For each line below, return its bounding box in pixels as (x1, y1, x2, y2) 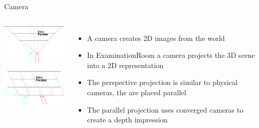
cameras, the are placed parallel (87, 87, 186, 97)
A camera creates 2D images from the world (87, 32, 225, 43)
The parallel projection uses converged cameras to (87, 104, 244, 115)
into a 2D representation (87, 59, 163, 70)
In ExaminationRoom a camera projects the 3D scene (87, 50, 255, 60)
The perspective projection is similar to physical (87, 77, 238, 88)
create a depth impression (87, 114, 168, 125)
